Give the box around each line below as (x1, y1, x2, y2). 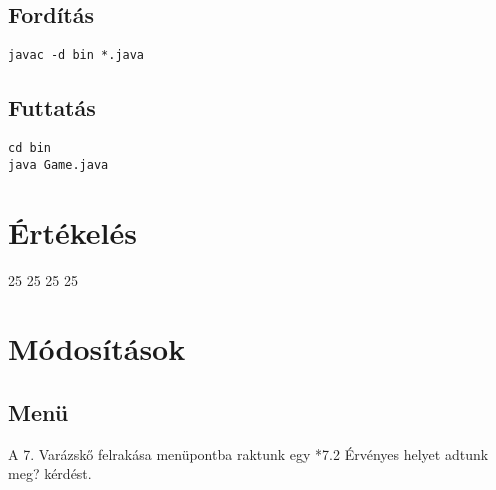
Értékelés (8, 211, 137, 252)
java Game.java (8, 157, 109, 172)
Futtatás (8, 92, 96, 123)
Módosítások (8, 328, 186, 369)
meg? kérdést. (8, 463, 92, 484)
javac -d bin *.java (8, 48, 145, 63)
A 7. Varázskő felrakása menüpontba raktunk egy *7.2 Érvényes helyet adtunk (8, 443, 489, 464)
